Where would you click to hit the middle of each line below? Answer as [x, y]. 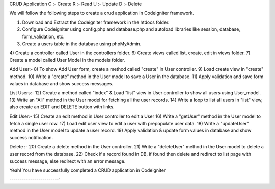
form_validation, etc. [43, 36]
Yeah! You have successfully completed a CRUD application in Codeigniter [88, 170]
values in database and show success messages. [61, 83]
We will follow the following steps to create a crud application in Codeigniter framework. [102, 13]
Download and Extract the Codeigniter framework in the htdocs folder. [96, 22]
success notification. [31, 137]
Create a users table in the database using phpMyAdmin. [82, 44]
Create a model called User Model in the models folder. [67, 60]
